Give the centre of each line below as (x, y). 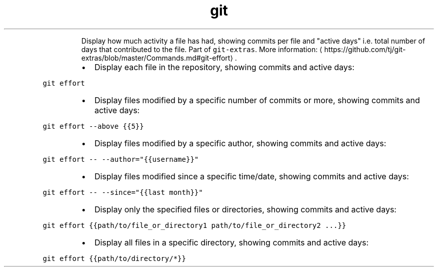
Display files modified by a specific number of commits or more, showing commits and (257, 100)
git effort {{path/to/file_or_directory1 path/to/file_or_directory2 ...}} (194, 225)
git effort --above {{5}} (93, 126)
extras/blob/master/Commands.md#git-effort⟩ (157, 58)
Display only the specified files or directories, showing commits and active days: (245, 209)
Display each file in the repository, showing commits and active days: (224, 67)
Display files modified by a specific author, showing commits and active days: (240, 143)
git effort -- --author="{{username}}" (121, 159)
